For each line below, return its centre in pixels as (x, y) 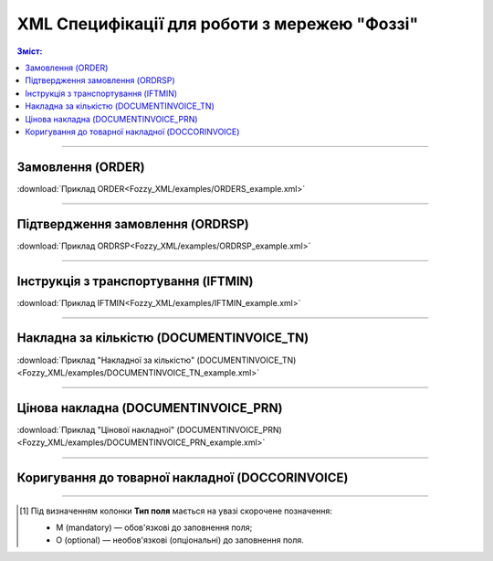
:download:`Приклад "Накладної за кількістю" (106, 360)
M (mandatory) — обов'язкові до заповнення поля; (154, 527)
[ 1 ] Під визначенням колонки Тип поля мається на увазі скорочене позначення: (176, 511)
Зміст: (30, 51)
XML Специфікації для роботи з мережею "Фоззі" (218, 24)
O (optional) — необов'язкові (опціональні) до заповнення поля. (180, 540)
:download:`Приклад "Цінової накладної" (96, 429)
